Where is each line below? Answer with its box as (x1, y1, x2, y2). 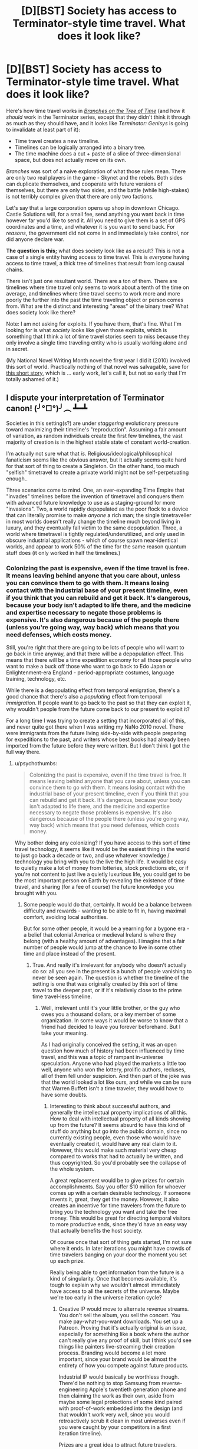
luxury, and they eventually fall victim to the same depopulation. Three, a (6, 524, 183, 531)
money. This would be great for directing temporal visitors (49, 1214, 190, 1221)
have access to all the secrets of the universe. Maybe (49, 1288, 180, 1295)
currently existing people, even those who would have (49, 1134, 181, 1141)
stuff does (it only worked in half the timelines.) (6, 549, 121, 556)
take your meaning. (41, 1029, 88, 1037)
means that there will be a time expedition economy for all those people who (6, 657, 192, 664)
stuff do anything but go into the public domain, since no (49, 1128, 187, 1135)
